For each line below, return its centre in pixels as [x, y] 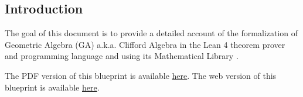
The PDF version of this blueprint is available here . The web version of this [141, 75]
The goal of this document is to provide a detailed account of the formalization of [151, 33]
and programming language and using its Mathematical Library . [122, 56]
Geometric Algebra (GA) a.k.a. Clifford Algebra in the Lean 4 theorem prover [145, 44]
